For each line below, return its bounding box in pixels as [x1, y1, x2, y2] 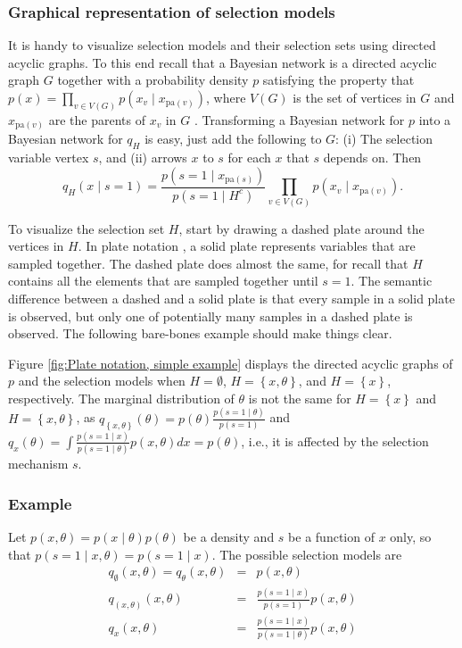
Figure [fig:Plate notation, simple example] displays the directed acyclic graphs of [8, 353, 453, 372]
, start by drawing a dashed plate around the [178, 219, 425, 237]
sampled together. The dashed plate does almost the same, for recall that [8, 253, 408, 272]
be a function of [288, 528, 375, 546]
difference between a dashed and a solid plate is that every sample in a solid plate [8, 288, 455, 307]
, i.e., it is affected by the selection [241, 431, 429, 450]
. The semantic [351, 271, 433, 290]
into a [418, 110, 451, 129]
